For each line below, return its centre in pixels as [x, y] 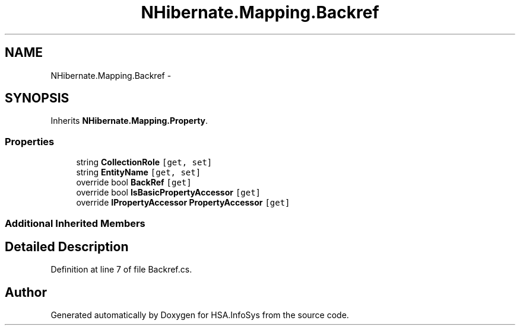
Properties [30, 141]
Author [26, 292]
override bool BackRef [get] [134, 182]
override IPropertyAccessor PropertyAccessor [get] [183, 203]
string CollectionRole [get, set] [144, 162]
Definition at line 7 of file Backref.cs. [121, 270]
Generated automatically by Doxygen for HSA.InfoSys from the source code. [200, 315]
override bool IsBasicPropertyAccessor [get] [169, 193]
